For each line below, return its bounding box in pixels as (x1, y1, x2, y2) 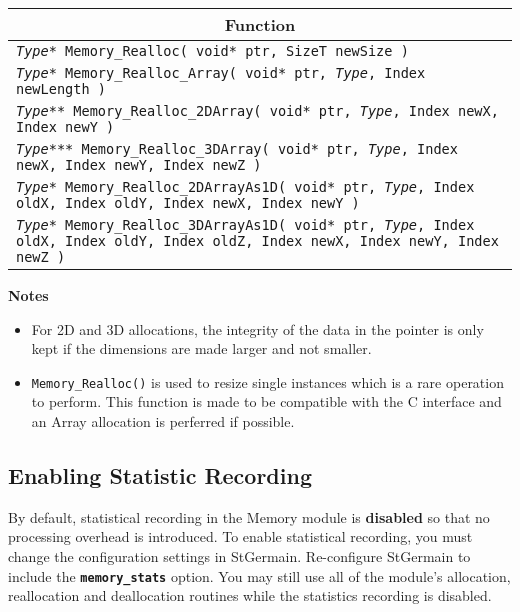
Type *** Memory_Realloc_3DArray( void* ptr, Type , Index (16, 141, 458, 157)
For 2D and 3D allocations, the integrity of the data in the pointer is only (31, 318, 484, 339)
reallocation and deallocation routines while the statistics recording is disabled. (8, 585, 492, 606)
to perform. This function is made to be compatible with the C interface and (31, 391, 502, 412)
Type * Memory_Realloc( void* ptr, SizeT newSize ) (16, 43, 409, 59)
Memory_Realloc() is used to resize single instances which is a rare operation (31, 371, 504, 392)
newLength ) (16, 81, 107, 97)
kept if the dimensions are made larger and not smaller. (31, 338, 372, 359)
